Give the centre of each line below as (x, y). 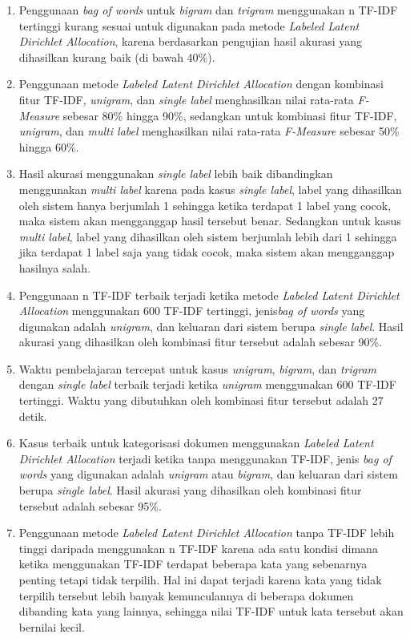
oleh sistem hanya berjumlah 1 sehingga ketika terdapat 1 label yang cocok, (205, 205)
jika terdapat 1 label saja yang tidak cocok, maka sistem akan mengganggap (207, 252)
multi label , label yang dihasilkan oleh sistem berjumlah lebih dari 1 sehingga (208, 236)
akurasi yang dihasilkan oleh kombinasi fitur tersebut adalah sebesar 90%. (201, 342)
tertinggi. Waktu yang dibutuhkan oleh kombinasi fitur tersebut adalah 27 (201, 400)
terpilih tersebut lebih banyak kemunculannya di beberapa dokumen (186, 595)
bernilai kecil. (52, 626)
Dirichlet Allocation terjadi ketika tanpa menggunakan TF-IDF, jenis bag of (205, 458)
